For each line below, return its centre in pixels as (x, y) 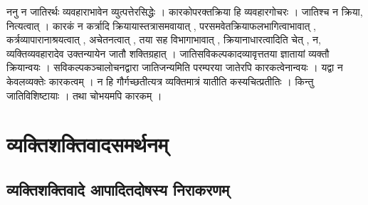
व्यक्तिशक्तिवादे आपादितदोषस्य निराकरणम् (118, 189)
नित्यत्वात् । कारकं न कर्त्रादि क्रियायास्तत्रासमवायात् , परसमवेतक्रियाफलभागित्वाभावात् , (161, 25)
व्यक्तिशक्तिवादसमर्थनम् (88, 144)
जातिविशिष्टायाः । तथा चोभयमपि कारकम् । (84, 95)
